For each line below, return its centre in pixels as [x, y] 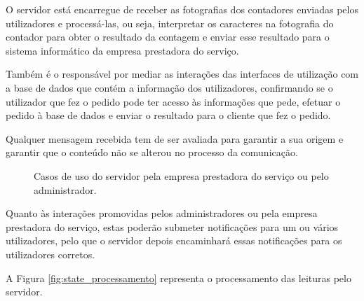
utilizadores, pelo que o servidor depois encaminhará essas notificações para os [174, 240]
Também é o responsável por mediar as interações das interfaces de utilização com [182, 74]
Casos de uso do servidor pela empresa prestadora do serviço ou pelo [181, 175]
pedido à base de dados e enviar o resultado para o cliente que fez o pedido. [168, 115]
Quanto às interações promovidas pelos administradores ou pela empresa [162, 213]
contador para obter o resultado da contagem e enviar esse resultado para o [168, 37]
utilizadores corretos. [50, 254]
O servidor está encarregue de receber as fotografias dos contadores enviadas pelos [182, 9]
